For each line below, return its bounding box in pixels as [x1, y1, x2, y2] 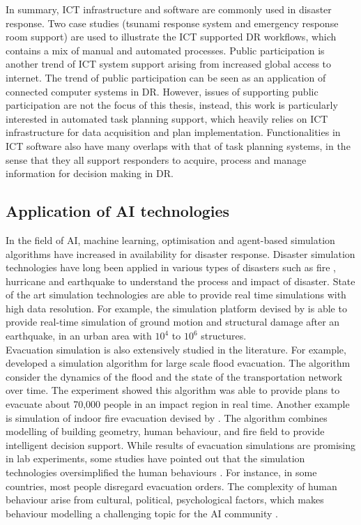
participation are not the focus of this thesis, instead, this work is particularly [6, 98, 338, 112]
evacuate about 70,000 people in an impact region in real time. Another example [6, 397, 350, 411]
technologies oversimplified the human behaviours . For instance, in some [6, 465, 317, 480]
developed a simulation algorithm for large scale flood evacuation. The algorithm [6, 356, 351, 370]
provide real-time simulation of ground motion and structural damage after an [6, 314, 340, 329]
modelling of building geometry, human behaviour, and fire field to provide [6, 424, 325, 439]
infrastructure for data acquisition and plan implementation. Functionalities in [6, 125, 341, 139]
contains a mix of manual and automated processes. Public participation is [6, 43, 325, 57]
